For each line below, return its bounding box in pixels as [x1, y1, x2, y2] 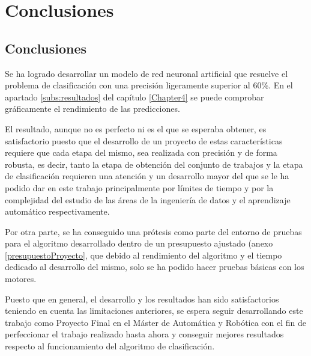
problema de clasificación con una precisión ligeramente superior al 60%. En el [5, 79, 293, 91]
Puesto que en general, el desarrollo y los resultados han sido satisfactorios [5, 292, 279, 305]
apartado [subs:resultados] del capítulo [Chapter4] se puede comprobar [5, 90, 264, 103]
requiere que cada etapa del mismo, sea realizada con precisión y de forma [5, 146, 277, 159]
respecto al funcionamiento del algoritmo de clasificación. [5, 340, 215, 352]
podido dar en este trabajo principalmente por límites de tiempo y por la [5, 181, 274, 194]
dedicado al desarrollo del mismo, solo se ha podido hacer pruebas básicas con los [5, 260, 304, 273]
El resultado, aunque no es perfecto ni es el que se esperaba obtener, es [5, 122, 267, 135]
